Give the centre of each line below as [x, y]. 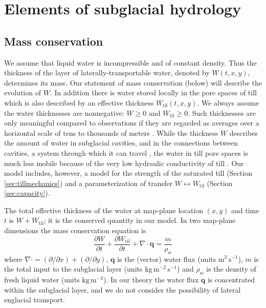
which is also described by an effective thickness [79, 102]
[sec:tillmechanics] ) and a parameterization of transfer [88, 183]
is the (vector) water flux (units [167, 259]
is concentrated [231, 279]
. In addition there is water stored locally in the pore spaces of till [153, 93]
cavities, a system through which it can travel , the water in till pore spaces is [126, 152]
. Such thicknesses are [222, 112]
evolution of [23, 93]
